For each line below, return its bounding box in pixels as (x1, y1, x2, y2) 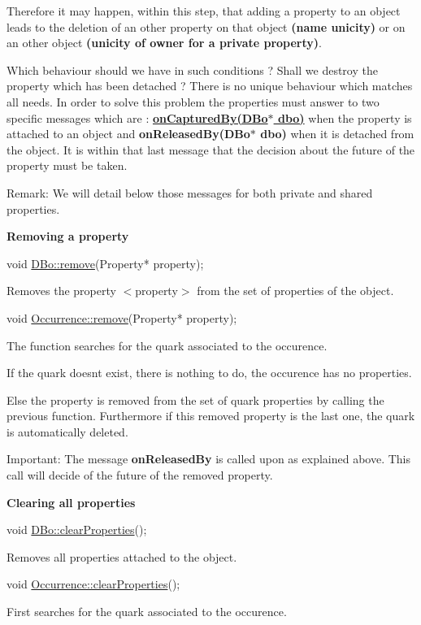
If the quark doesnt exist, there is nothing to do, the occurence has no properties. (7, 364, 412, 381)
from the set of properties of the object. (197, 282, 394, 299)
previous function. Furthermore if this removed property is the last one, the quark (7, 407, 415, 424)
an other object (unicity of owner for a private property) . (7, 34, 322, 51)
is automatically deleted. (7, 423, 128, 440)
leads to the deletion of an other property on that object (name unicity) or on (7, 18, 406, 35)
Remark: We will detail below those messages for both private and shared (7, 184, 373, 201)
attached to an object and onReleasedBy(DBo (7, 125, 250, 142)
